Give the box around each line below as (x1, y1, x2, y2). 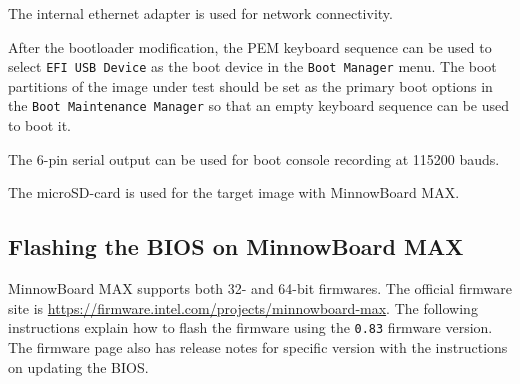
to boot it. (8, 115, 72, 136)
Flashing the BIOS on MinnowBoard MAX (8, 231, 464, 262)
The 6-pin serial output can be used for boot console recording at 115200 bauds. (8, 148, 500, 169)
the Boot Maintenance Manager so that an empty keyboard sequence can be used (8, 95, 510, 116)
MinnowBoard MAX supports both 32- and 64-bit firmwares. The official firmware (8, 278, 512, 299)
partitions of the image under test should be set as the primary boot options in (8, 75, 493, 96)
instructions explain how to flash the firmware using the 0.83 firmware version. (8, 317, 493, 338)
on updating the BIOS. (8, 356, 149, 377)
